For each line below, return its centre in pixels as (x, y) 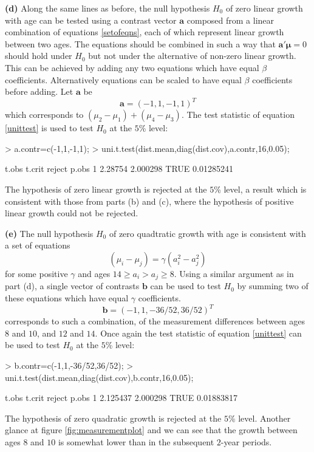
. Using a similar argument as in (234, 273)
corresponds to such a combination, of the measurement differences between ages (155, 321)
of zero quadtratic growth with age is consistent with (207, 233)
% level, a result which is (260, 189)
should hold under (39, 56)
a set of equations (38, 245)
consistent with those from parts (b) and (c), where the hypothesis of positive (149, 201)
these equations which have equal (67, 298)
